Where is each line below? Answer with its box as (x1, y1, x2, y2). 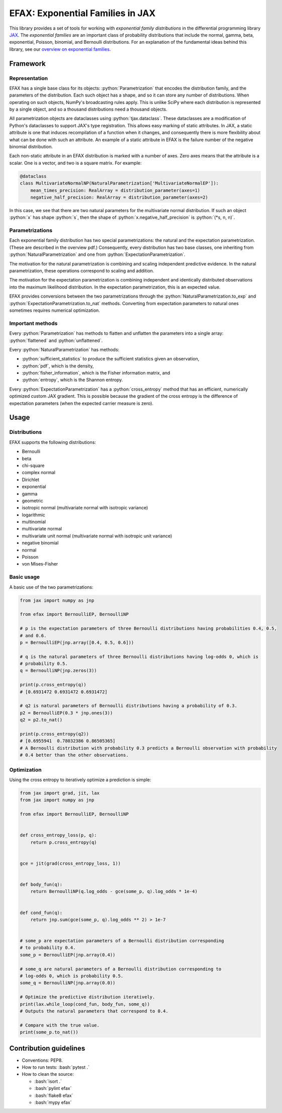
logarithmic (22, 512, 45, 518)
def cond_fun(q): (20, 910, 63, 915)
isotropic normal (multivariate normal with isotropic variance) (22, 505, 148, 511)
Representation (9, 74, 48, 81)
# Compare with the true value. (20, 1022, 100, 1028)
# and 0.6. (20, 632, 47, 638)
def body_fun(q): (20, 881, 63, 887)
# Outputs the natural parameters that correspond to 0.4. (20, 1008, 168, 1014)
